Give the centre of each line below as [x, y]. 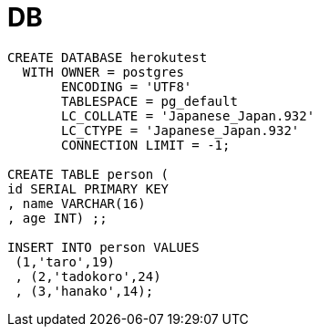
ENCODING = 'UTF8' [127, 86]
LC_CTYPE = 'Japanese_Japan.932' [180, 130]
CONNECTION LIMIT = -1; [146, 145]
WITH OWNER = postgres [103, 72]
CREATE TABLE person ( [88, 174]
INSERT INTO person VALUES [103, 247]
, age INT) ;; [57, 218]
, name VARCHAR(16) [77, 203]
